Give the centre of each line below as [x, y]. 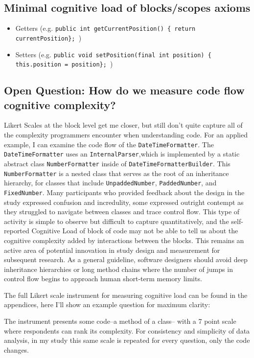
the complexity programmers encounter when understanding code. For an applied [126, 135]
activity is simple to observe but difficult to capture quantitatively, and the [116, 221]
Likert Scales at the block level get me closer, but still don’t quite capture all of [123, 125]
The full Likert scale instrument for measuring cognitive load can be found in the [126, 295]
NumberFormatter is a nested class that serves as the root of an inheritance [116, 173]
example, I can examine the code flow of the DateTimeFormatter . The [109, 144]
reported [17, 231]
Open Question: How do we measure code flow [124, 90]
